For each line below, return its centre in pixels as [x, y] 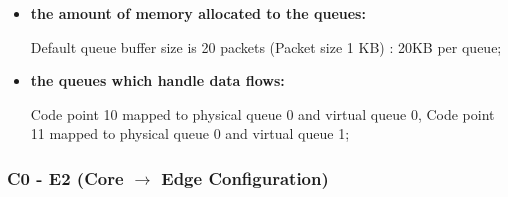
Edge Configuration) [245, 177]
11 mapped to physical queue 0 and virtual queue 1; [190, 133]
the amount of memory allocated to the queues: [198, 13]
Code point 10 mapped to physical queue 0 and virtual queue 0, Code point [262, 113]
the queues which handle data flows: [157, 80]
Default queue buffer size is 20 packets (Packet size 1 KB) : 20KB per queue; [266, 46]
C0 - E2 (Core [65, 177]
